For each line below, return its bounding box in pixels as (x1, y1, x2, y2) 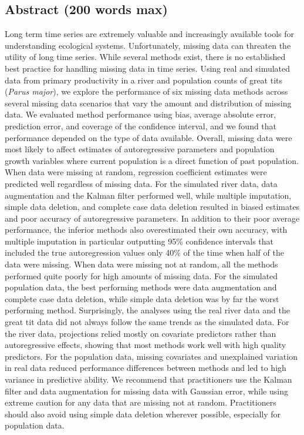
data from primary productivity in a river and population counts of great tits (5, 73, 283, 86)
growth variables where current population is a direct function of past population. (5, 154, 299, 166)
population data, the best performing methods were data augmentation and (5, 281, 277, 293)
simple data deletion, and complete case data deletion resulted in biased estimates (5, 200, 300, 213)
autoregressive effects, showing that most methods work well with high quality (5, 339, 286, 351)
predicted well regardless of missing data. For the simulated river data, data (5, 177, 278, 189)
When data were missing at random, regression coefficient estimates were (5, 166, 267, 178)
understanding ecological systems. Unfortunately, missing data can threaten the (5, 39, 291, 51)
